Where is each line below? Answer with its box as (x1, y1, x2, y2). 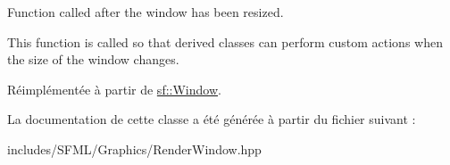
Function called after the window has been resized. (7, 3, 284, 21)
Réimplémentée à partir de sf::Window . (7, 79, 221, 98)
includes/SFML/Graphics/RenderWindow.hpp (7, 139, 262, 158)
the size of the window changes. (7, 50, 179, 69)
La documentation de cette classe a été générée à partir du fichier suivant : (7, 110, 416, 128)
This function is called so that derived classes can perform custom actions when (7, 32, 443, 51)
